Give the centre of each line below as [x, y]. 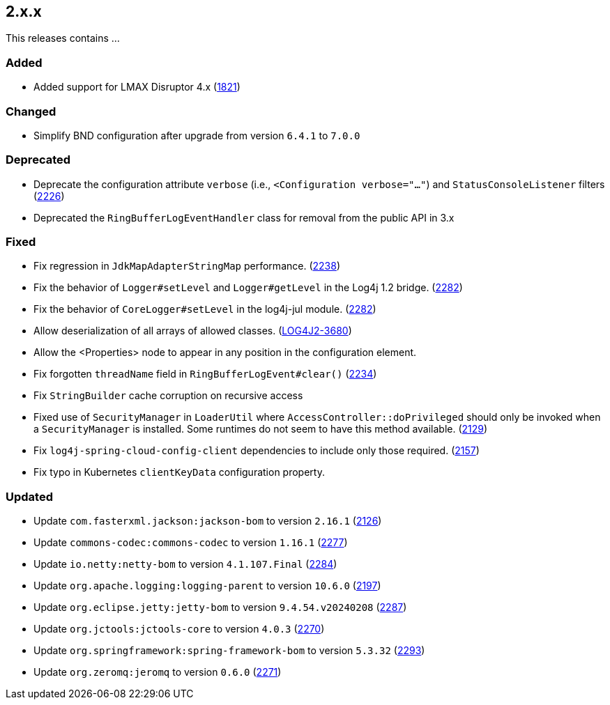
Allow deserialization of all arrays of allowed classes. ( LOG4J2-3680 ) [193, 331]
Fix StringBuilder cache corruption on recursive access [168, 396]
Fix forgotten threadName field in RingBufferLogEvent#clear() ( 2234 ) [205, 374]
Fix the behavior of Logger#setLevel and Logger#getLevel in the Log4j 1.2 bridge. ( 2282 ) [248, 288]
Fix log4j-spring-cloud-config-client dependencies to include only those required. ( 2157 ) [257, 451]
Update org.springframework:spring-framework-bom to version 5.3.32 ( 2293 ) [229, 651]
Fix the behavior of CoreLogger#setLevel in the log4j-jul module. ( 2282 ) [205, 309]
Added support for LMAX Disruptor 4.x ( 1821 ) [137, 87]
